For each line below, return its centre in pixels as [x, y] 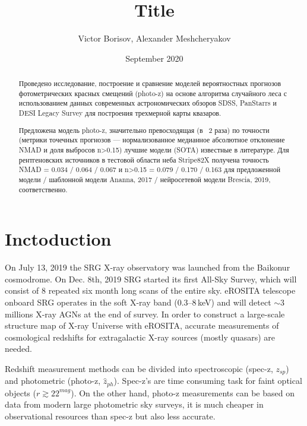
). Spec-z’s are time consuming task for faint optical [208, 381]
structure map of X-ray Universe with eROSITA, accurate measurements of [142, 325]
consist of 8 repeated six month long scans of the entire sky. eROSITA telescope [150, 290]
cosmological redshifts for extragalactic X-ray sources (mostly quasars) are [140, 337]
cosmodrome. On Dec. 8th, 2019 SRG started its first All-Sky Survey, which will [151, 279]
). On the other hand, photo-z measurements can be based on [183, 392]
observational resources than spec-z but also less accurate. [110, 416]
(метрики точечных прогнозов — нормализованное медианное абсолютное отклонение [152, 140]
